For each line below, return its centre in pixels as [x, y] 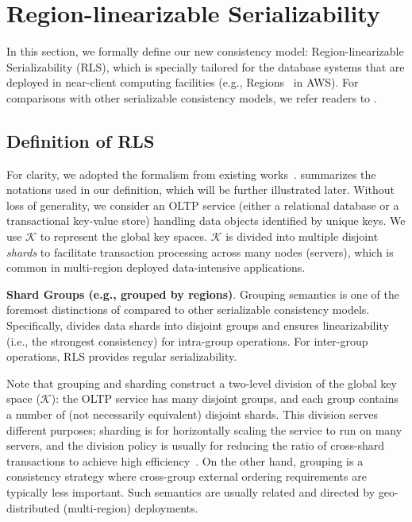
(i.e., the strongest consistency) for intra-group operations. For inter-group [187, 340]
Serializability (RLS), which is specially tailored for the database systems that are [206, 66]
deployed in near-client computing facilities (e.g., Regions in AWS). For [183, 82]
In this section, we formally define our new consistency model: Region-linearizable [205, 51]
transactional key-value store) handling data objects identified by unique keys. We [206, 220]
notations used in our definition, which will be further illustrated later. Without [200, 189]
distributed [33, 507]
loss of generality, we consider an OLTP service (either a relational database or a [203, 205]
